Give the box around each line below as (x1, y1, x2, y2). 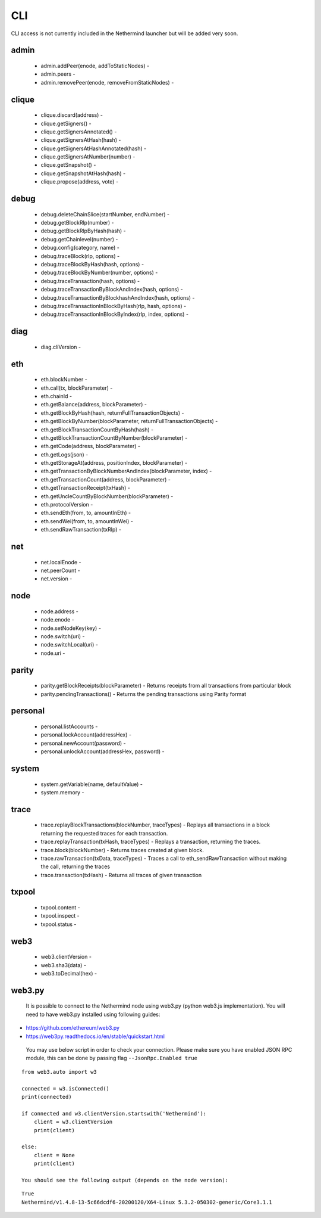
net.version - (40, 575, 73, 582)
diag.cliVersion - (40, 343, 81, 350)
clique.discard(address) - (40, 111, 103, 119)
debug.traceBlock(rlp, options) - (40, 252, 120, 259)
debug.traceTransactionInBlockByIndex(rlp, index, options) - (40, 310, 189, 318)
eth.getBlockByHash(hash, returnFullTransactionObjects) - (40, 409, 184, 417)
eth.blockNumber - (40, 376, 87, 383)
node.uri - (40, 650, 65, 657)
